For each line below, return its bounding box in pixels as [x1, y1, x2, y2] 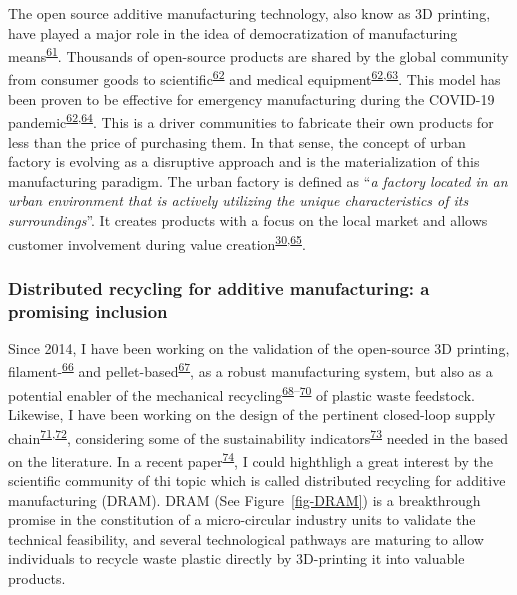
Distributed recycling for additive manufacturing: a [8, 275, 430, 300]
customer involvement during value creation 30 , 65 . [8, 230, 306, 254]
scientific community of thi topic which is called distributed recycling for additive [8, 470, 506, 491]
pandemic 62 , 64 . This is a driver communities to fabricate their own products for [8, 109, 494, 132]
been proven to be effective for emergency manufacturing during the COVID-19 [8, 88, 495, 109]
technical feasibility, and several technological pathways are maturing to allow [8, 528, 484, 549]
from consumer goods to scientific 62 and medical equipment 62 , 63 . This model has [8, 66, 501, 90]
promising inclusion [8, 298, 168, 323]
